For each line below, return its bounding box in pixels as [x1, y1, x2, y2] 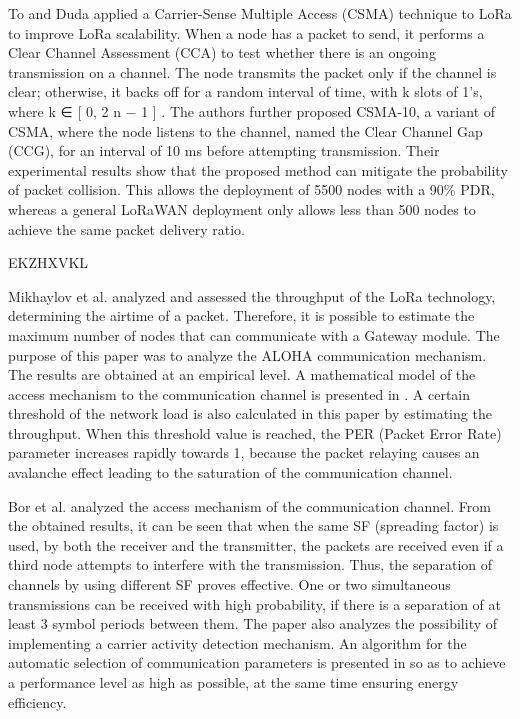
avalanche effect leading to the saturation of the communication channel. [8, 462, 453, 483]
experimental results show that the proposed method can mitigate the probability [8, 159, 508, 180]
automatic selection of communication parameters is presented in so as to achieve [8, 652, 506, 673]
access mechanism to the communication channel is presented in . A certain [8, 383, 471, 404]
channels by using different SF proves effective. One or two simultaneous [8, 574, 451, 595]
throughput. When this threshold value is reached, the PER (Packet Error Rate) [8, 422, 502, 443]
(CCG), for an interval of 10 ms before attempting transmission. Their [8, 140, 440, 161]
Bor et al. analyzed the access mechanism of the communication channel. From [8, 495, 491, 516]
